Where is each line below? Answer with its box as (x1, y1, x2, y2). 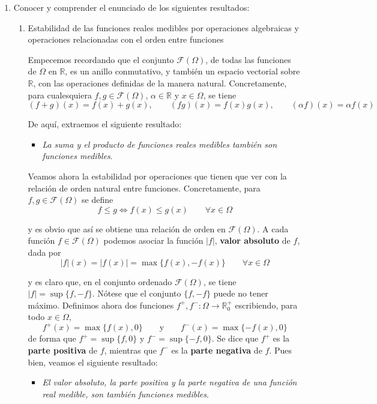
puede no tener (213, 287, 268, 300)
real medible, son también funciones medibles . (42, 387, 209, 400)
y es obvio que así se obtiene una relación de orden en (28, 222, 226, 235)
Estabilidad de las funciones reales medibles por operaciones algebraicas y (28, 21, 299, 34)
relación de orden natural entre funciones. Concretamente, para (28, 181, 261, 194)
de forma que (28, 332, 76, 345)
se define (82, 193, 113, 206)
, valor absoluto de (214, 234, 291, 247)
